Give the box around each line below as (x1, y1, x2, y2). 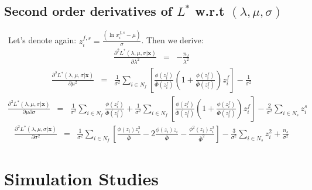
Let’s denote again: (8, 34, 77, 46)
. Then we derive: (141, 34, 204, 46)
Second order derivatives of (4, 2, 173, 20)
